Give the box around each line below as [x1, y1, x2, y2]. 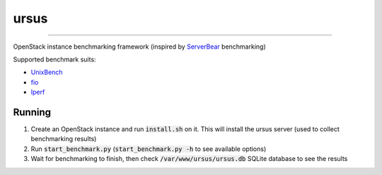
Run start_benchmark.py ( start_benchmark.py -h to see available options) [30, 145, 267, 153]
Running [13, 106, 52, 118]
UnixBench [30, 68, 63, 77]
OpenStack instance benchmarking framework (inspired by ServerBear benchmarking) [13, 42, 267, 51]
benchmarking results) [30, 135, 97, 143]
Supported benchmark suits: [13, 55, 96, 64]
